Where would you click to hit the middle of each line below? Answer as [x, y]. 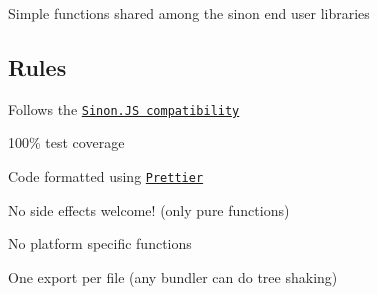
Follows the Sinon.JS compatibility [124, 108]
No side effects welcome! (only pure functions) [149, 209]
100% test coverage [66, 142]
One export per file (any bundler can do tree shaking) [173, 276]
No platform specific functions [100, 243]
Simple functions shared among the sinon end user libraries [189, 13]
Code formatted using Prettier [106, 176]
